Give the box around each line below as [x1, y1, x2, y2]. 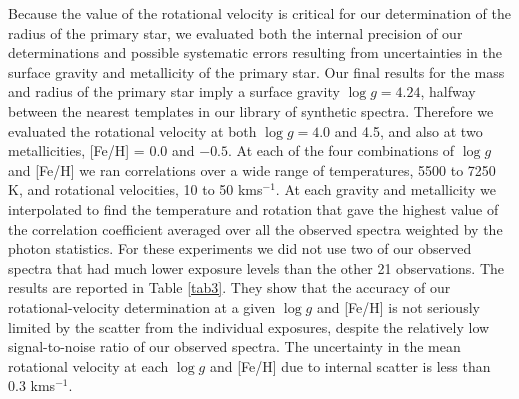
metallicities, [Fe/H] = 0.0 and [8, 140, 195, 161]
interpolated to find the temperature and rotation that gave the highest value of [8, 198, 499, 219]
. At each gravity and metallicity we [275, 179, 496, 200]
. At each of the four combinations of [228, 140, 455, 161]
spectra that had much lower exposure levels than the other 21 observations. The [8, 257, 504, 278]
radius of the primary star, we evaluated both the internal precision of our [8, 22, 463, 43]
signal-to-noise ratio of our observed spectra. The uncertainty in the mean [8, 336, 461, 357]
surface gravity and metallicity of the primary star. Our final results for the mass [8, 61, 505, 82]
